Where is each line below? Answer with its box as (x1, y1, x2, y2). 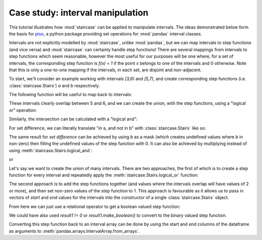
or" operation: (9, 107, 37, 113)
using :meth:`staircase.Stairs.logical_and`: (9, 147, 92, 153)
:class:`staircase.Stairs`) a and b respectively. (9, 82, 100, 88)
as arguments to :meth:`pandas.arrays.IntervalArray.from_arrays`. (9, 228, 140, 234)
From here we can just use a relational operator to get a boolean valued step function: (9, 204, 180, 209)
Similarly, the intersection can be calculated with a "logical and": (9, 116, 138, 122)
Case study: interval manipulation (9, 7, 148, 18)
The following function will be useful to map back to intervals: (9, 92, 132, 97)
